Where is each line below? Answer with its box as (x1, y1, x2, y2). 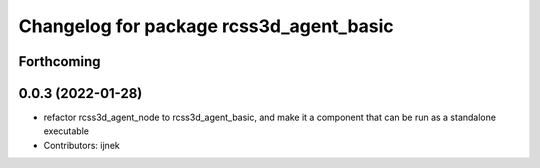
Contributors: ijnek (43, 139, 120, 151)
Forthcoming (18, 53, 101, 70)
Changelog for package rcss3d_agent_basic (18, 15, 394, 37)
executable (43, 125, 90, 137)
